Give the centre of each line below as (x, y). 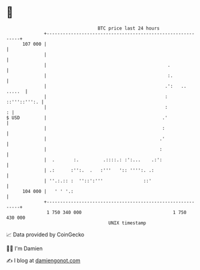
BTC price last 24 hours (129, 28)
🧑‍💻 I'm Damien (25, 248)
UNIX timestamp (127, 223)
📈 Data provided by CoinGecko (45, 235)
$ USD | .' (87, 118)
